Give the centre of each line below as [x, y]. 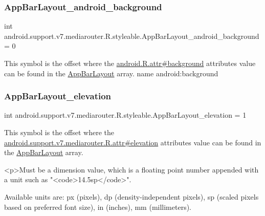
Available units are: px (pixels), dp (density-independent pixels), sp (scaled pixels [131, 196]
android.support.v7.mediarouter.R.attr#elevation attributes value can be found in [133, 142]
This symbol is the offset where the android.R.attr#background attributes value [130, 63]
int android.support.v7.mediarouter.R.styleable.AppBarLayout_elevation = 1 [125, 115]
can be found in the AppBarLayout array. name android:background [111, 73]
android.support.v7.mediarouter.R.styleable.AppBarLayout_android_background [132, 36]
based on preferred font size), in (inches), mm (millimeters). [98, 207]
